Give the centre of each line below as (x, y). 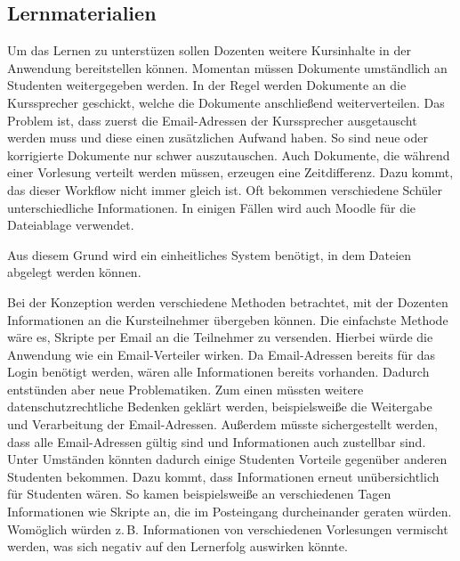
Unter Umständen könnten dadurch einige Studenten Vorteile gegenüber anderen (227, 459)
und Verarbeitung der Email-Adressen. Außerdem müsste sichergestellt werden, (222, 424)
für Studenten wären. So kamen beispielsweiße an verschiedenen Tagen (199, 494)
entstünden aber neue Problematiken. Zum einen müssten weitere (186, 389)
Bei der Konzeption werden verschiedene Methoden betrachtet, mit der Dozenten (228, 301)
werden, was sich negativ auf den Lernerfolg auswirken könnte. (178, 546)
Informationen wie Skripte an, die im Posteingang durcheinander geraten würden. (230, 512)
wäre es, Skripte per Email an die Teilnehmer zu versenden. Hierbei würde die (220, 337)
